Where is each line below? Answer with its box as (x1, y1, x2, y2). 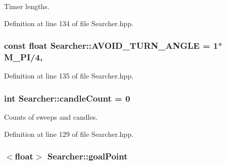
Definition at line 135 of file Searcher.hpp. (4, 70, 133, 81)
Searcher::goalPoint (47, 150, 128, 162)
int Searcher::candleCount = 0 (4, 92, 130, 104)
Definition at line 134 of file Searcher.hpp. (4, 18, 133, 28)
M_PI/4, (4, 51, 43, 63)
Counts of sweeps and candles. (4, 112, 98, 122)
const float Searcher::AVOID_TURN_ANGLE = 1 (4, 39, 218, 52)
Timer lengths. (4, 1, 50, 11)
